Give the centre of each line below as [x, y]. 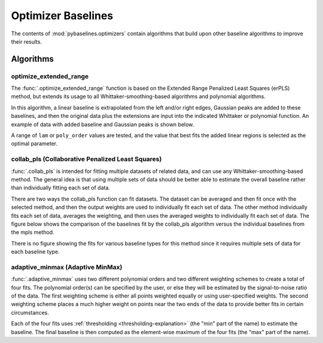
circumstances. [30, 312]
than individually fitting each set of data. [61, 188]
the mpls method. [33, 232]
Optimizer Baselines [62, 16]
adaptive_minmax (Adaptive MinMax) [67, 267]
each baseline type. [35, 252]
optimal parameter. [34, 144]
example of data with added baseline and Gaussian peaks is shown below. [103, 124]
